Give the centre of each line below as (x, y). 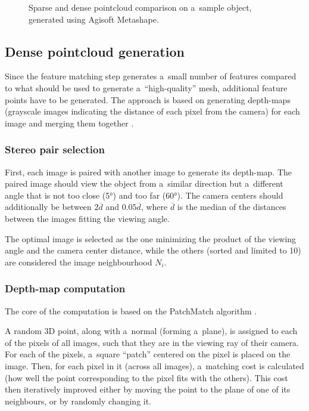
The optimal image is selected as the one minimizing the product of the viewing (151, 238)
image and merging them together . (69, 123)
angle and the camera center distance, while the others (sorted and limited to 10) (153, 250)
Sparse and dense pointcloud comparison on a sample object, (140, 7)
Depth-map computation (65, 288)
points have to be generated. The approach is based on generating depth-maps (148, 99)
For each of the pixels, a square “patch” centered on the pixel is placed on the (148, 354)
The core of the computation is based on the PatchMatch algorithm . (131, 310)
